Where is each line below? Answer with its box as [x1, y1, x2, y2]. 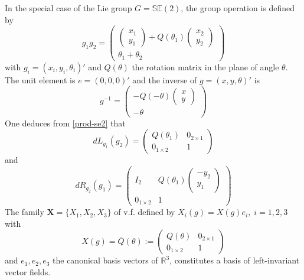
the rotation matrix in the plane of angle [132, 60, 279, 73]
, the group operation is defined [181, 2, 295, 14]
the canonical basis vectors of [53, 254, 158, 266]
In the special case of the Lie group [5, 2, 132, 14]
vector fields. [5, 266, 51, 278]
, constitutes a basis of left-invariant [169, 254, 300, 266]
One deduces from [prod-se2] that [5, 116, 126, 129]
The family [5, 206, 44, 218]
